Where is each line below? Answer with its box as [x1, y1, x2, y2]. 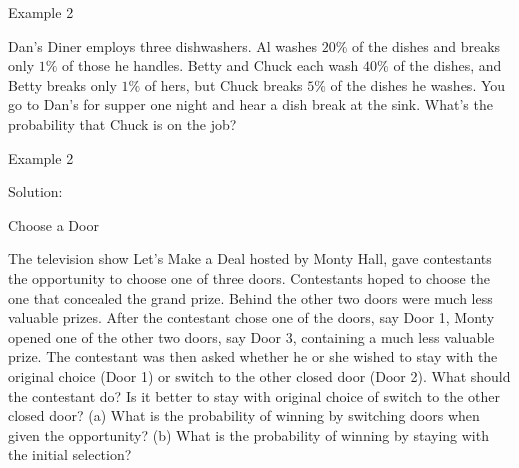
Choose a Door [8, 214, 99, 235]
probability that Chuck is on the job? [8, 113, 237, 134]
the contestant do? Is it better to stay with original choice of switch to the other [8, 385, 500, 406]
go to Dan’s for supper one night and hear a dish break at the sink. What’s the [8, 94, 493, 115]
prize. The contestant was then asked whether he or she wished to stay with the [8, 346, 498, 367]
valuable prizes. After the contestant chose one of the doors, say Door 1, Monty [8, 307, 495, 328]
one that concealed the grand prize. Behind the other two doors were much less [8, 287, 493, 308]
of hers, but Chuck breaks [144, 74, 303, 95]
